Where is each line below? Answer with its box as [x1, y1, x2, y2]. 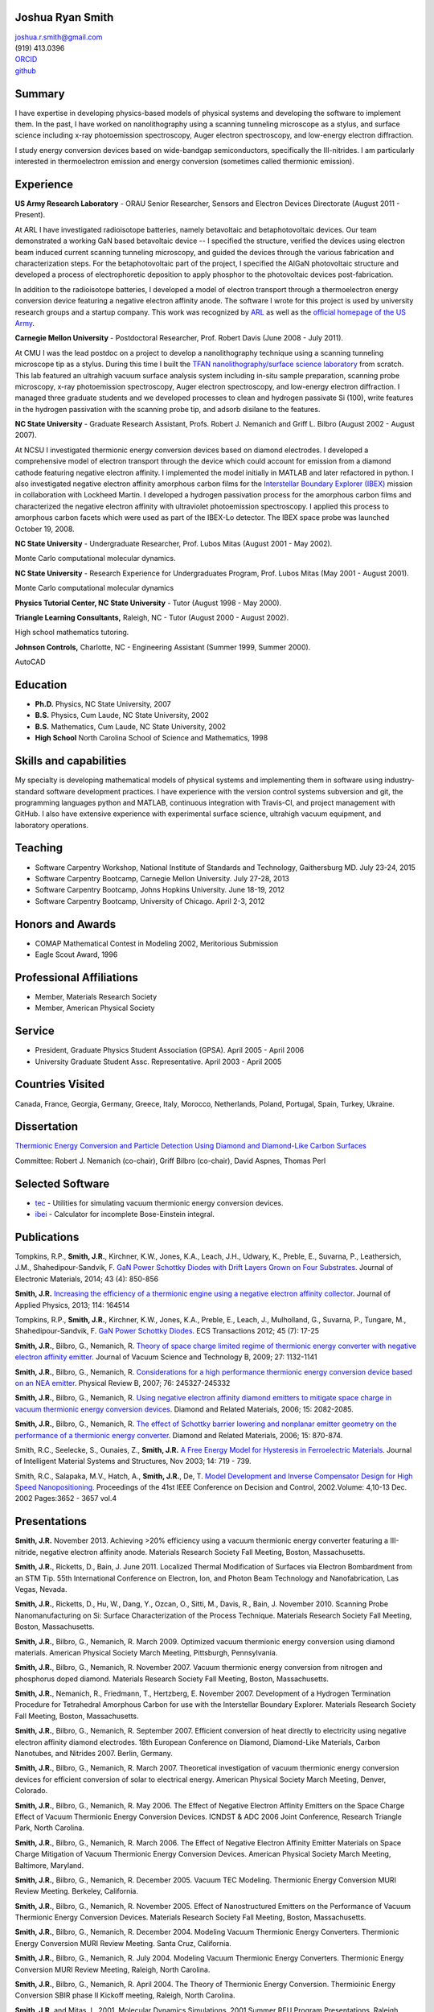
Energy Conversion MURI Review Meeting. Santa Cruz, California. [14, 1938, 232, 1948]
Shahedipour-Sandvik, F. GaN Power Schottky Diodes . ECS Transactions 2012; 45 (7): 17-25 [14, 1326, 320, 1336]
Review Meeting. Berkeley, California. [14, 1886, 138, 1896]
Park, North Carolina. [14, 1823, 84, 1833]
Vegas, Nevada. [14, 1584, 68, 1594]
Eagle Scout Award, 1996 [35, 950, 118, 959]
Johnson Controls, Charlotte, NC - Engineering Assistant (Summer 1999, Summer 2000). [14, 642, 311, 652]
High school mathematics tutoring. [14, 628, 129, 637]
